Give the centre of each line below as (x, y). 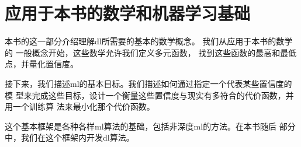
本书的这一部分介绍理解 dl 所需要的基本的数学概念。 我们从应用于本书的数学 (149, 41)
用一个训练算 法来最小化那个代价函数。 (80, 106)
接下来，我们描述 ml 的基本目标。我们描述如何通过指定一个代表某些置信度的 (148, 83)
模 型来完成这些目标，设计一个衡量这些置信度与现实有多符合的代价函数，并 (149, 95)
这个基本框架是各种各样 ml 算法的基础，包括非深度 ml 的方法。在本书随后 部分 (150, 126)
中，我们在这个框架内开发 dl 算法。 (70, 137)
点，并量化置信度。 (41, 64)
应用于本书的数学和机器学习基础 (128, 13)
